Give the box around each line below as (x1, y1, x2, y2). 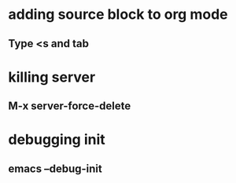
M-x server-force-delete (8, 100, 131, 113)
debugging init (8, 131, 105, 148)
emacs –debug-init (8, 162, 102, 175)
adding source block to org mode (8, 5, 228, 24)
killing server (8, 68, 96, 86)
